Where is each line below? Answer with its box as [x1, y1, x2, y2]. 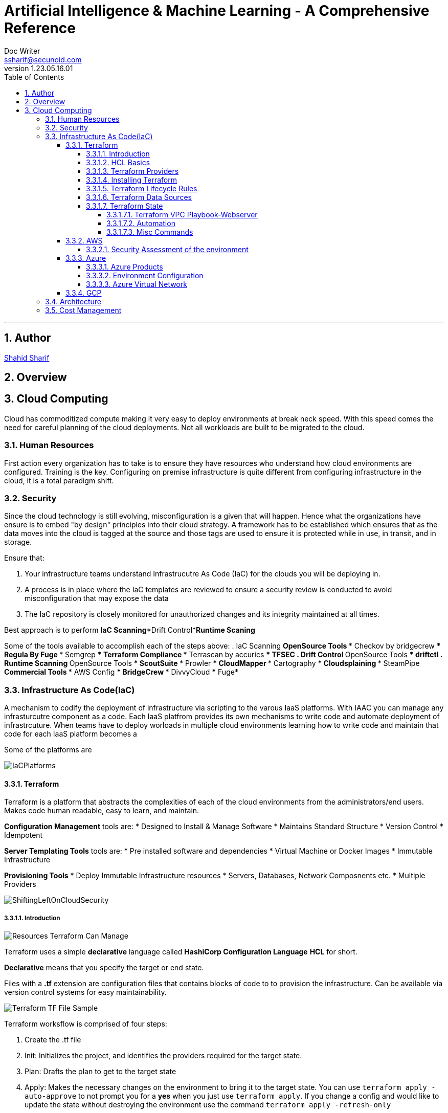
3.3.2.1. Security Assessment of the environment [86, 244, 249, 254]
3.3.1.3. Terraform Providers [86, 166, 179, 175]
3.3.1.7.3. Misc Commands [106, 227, 193, 236]
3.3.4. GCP [65, 288, 102, 297]
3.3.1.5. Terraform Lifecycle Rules [86, 184, 197, 193]
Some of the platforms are [4, 745, 92, 754]
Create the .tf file [25, 1035, 81, 1044]
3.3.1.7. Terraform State [86, 201, 163, 210]
